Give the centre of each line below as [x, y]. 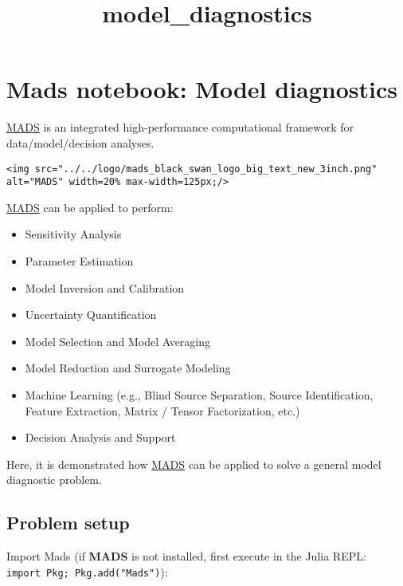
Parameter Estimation [79, 261]
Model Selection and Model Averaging [118, 341]
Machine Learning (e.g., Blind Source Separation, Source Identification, [199, 394]
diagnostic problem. [54, 480]
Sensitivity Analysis [73, 234]
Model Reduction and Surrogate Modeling [128, 368]
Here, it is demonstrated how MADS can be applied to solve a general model [194, 464]
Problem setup [68, 523]
